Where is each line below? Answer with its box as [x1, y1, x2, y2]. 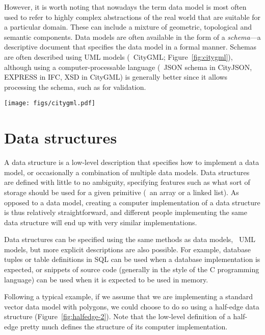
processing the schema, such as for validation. [4, 81, 146, 92]
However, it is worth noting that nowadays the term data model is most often [4, 2, 247, 12]
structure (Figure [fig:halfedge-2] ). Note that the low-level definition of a [4, 311, 231, 322]
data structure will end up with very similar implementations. [4, 217, 197, 227]
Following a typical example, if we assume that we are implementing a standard [4, 291, 253, 302]
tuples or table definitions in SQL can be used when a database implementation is [4, 254, 260, 265]
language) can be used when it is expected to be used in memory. [4, 274, 208, 284]
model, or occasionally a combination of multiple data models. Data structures [4, 166, 250, 177]
